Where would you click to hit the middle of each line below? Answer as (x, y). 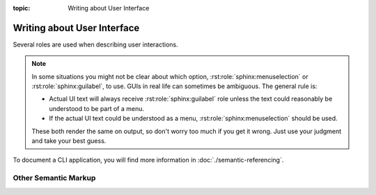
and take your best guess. (69, 141)
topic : (22, 8)
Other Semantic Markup (54, 178)
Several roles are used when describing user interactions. (96, 44)
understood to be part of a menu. (97, 108)
